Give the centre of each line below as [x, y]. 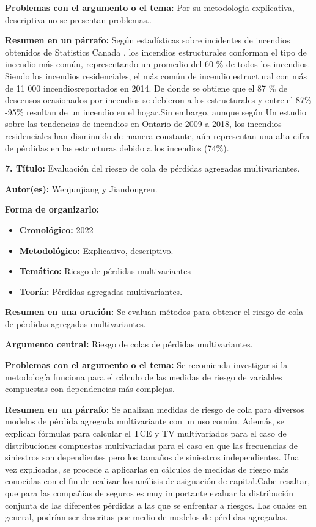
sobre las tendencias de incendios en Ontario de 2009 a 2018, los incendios [143, 124]
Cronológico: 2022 [56, 229]
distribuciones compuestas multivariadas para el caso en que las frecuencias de [152, 445]
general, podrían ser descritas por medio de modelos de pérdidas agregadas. [146, 517]
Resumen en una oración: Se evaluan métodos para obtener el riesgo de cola [154, 312]
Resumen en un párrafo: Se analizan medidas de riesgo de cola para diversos [155, 409]
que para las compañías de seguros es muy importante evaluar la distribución [149, 493]
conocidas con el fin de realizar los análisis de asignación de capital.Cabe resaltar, [158, 481]
